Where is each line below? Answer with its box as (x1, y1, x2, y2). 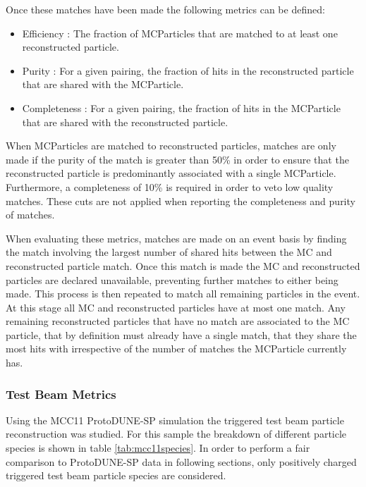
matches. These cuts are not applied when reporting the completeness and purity (6, 193, 355, 208)
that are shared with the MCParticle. (22, 77, 184, 92)
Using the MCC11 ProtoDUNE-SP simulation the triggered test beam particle (6, 412, 344, 427)
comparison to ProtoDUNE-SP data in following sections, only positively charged (6, 454, 357, 469)
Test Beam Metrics (6, 385, 116, 402)
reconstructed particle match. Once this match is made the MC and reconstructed (6, 258, 360, 273)
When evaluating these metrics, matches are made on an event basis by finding (6, 230, 347, 245)
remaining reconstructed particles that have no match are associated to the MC (6, 314, 350, 328)
